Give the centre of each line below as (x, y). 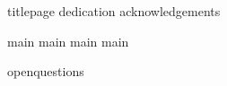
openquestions (46, 71)
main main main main (68, 41)
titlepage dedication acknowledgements (114, 11)
